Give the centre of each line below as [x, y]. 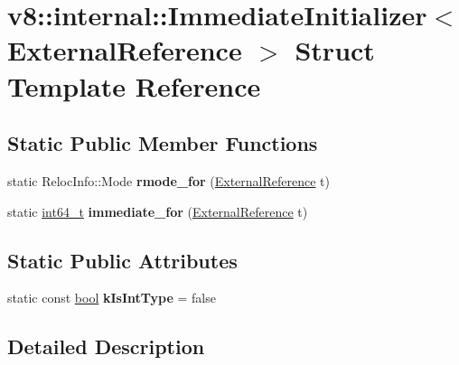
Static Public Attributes [122, 260]
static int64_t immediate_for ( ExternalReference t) [158, 211]
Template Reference [134, 85]
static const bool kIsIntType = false [112, 298]
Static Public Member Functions [163, 143]
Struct [335, 50]
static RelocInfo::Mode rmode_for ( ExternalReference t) [169, 180]
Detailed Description [106, 346]
